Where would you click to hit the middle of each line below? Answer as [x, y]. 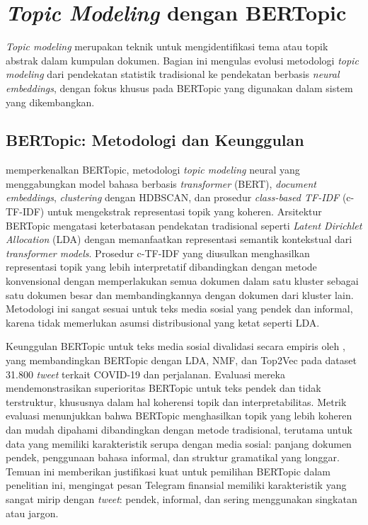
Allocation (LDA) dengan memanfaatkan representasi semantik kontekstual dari [179, 239]
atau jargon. [32, 513]
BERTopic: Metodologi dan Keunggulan [155, 140]
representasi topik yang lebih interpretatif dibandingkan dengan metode [161, 267]
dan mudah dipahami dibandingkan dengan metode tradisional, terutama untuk [179, 429]
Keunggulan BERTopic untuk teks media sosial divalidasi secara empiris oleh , [176, 346]
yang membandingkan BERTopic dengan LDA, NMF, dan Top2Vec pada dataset [181, 360]
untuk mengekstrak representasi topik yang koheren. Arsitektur [184, 211]
